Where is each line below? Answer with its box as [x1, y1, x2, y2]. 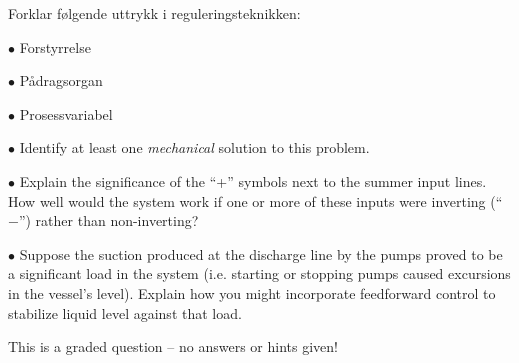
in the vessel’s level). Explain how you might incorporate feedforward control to [8, 282, 496, 303]
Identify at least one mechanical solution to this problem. [19, 137, 370, 158]
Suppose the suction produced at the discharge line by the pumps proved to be [19, 243, 503, 264]
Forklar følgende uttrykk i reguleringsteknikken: [8, 3, 301, 23]
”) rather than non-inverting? [18, 210, 199, 231]
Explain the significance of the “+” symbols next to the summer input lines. [19, 170, 487, 191]
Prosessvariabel [19, 103, 113, 124]
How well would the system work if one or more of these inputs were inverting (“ [8, 190, 503, 211]
